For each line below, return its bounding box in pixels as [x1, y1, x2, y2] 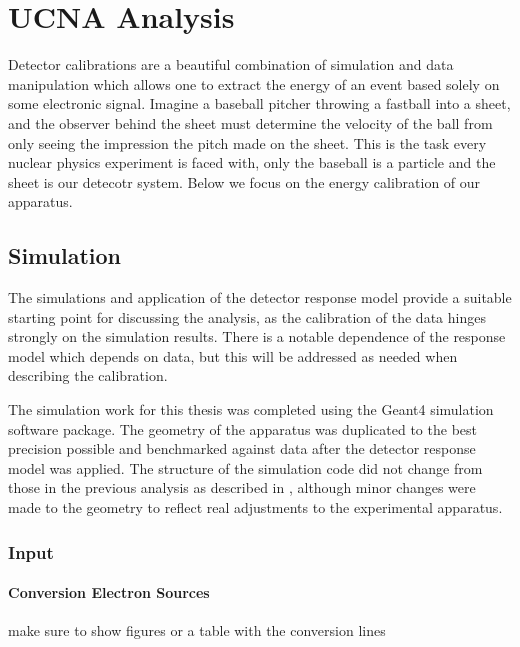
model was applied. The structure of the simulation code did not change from [8, 457, 483, 478]
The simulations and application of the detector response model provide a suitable [8, 287, 512, 308]
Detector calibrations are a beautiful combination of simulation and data [8, 54, 454, 75]
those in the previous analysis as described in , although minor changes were [8, 477, 476, 498]
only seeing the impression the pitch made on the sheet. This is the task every [8, 132, 487, 153]
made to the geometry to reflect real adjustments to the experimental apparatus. [8, 497, 503, 518]
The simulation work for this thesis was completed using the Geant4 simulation [8, 399, 494, 420]
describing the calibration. [8, 365, 168, 386]
